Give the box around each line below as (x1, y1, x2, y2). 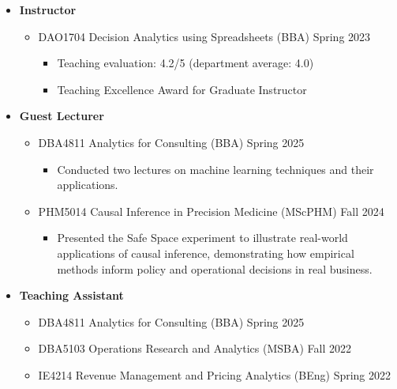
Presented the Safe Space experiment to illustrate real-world (57, 229, 348, 246)
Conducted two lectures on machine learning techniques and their (57, 161, 374, 177)
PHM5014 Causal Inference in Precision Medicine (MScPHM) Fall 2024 (38, 202, 384, 219)
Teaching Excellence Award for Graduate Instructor (57, 81, 307, 97)
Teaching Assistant (19, 287, 124, 304)
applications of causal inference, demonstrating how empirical (57, 244, 354, 261)
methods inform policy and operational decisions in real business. (57, 260, 373, 277)
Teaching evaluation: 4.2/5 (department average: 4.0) (57, 55, 314, 71)
